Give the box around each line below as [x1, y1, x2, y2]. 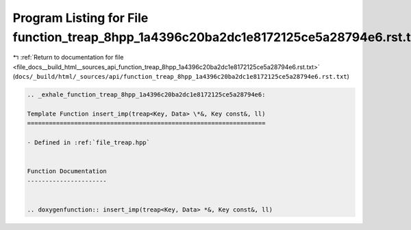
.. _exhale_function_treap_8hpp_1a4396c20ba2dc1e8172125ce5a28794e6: [27, 91, 266, 99]
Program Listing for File [12, 10, 149, 25]
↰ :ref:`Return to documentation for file [12, 53, 124, 62]
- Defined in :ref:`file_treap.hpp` [27, 139, 151, 146]
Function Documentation [27, 168, 108, 175]
